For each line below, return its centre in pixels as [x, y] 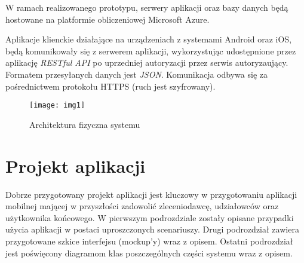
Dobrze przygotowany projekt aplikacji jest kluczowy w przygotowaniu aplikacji [151, 194]
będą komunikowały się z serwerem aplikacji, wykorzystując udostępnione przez [151, 51]
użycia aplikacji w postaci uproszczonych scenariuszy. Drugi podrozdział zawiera [152, 229]
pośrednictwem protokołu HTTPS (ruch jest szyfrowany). [110, 86]
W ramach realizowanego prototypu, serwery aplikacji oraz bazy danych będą [147, 7]
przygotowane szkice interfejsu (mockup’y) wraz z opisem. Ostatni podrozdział [149, 241]
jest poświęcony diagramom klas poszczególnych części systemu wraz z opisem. [149, 253]
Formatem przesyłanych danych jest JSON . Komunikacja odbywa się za [136, 74]
